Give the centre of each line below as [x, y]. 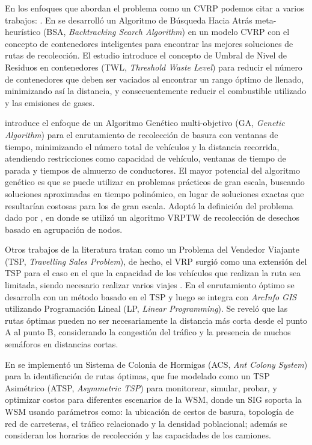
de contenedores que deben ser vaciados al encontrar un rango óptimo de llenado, [154, 79]
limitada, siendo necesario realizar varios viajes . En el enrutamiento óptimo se [150, 285]
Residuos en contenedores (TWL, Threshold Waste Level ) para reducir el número [154, 67]
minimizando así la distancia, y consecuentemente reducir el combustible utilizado [156, 91]
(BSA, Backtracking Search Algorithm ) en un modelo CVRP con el [166, 32]
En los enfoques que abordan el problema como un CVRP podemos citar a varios [154, 8]
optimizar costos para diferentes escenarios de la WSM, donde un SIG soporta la [153, 399]
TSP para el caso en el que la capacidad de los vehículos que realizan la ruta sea [153, 273]
